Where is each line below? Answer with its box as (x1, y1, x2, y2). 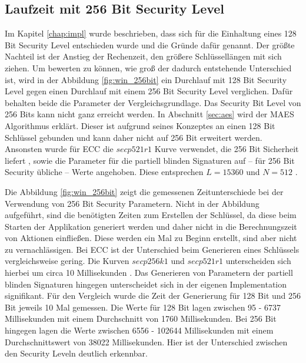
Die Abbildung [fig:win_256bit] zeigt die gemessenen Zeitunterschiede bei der (5, 185, 284, 197)
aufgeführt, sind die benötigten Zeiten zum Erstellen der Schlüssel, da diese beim (5, 209, 297, 221)
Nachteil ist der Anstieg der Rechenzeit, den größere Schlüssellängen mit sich (5, 50, 282, 62)
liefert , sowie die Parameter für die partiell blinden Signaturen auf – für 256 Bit (5, 154, 295, 166)
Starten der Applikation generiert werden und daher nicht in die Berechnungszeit (5, 220, 297, 232)
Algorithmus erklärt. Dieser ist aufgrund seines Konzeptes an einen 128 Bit (5, 119, 275, 131)
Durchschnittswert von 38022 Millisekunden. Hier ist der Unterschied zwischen (5, 335, 288, 348)
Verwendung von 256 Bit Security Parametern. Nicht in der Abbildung (5, 197, 260, 209)
